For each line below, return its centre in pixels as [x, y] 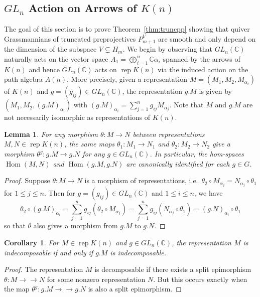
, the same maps [90, 144]
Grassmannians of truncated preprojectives [70, 38]
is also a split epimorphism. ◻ [135, 289]
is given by [215, 91]
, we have [208, 193]
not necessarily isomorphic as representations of [77, 117]
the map [17, 289]
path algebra [24, 79]
